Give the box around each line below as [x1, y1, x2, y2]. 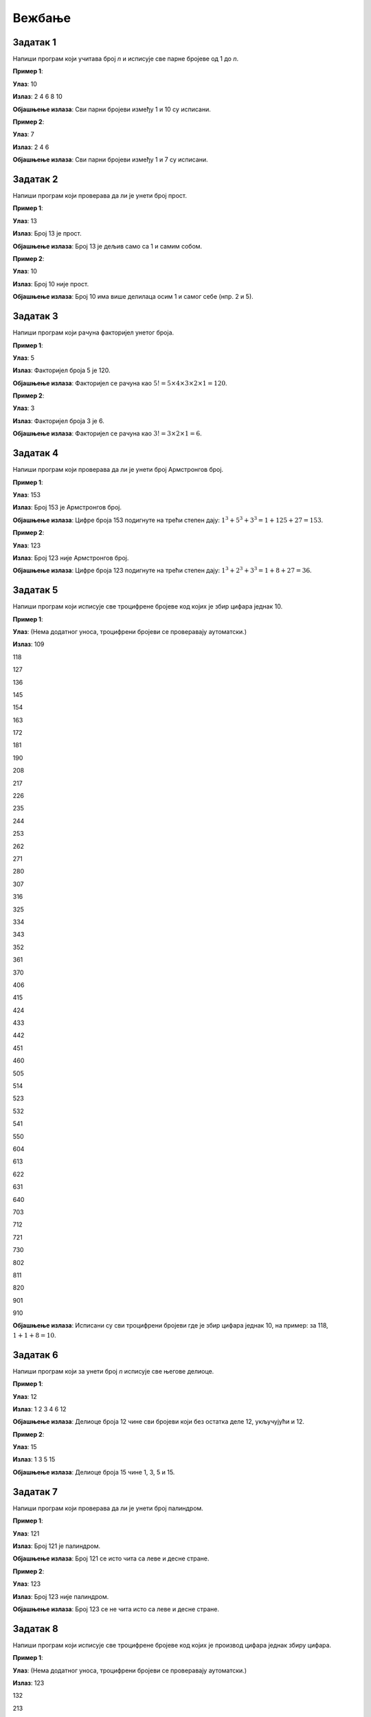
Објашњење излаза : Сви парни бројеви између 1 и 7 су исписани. [12, 155, 209, 164]
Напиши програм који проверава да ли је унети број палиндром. [12, 1504, 204, 1512]
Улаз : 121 [12, 1529, 40, 1538]
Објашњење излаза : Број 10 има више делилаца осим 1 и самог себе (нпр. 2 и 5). [12, 293, 254, 301]
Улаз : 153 [12, 490, 41, 499]
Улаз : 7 [12, 130, 34, 139]
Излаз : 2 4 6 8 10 [12, 93, 63, 101]
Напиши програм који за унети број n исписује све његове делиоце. [12, 1367, 214, 1375]
